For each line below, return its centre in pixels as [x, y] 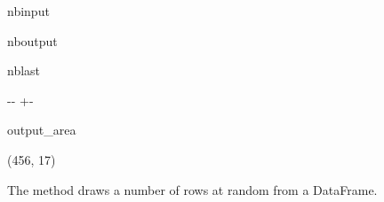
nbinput [28, 11]
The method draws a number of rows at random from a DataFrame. [192, 189]
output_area [42, 130]
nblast [24, 70]
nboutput [32, 40]
